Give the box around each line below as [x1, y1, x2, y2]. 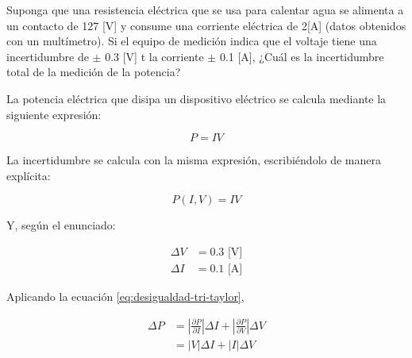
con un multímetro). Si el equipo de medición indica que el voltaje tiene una [6, 33, 377, 49]
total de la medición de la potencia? [6, 64, 181, 80]
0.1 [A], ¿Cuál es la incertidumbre [219, 48, 384, 64]
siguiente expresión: [6, 106, 102, 122]
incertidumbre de [6, 48, 89, 64]
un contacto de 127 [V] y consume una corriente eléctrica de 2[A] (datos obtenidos [6, 17, 406, 33]
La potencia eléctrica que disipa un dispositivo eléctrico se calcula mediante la [6, 90, 387, 106]
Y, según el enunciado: [6, 217, 116, 233]
